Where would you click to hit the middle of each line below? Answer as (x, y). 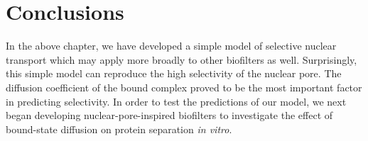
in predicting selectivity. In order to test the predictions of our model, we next (176, 101)
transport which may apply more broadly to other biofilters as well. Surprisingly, (182, 59)
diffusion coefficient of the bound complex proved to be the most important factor (184, 87)
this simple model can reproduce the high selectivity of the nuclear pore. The (174, 73)
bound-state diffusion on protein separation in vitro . (119, 129)
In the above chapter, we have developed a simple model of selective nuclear (171, 46)
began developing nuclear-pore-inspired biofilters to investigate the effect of (169, 115)
